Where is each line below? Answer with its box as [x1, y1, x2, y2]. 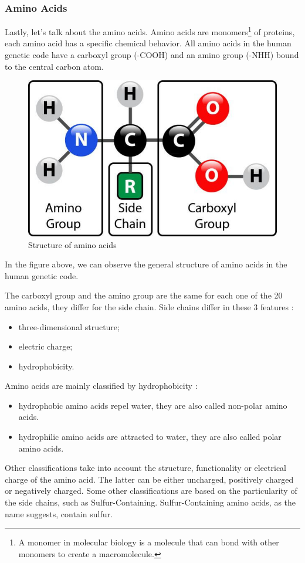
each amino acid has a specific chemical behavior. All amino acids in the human [5, 37, 292, 49]
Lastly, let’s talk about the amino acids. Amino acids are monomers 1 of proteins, [5, 24, 295, 38]
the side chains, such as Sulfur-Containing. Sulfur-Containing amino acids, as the [5, 496, 296, 508]
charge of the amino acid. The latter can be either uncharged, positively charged [5, 473, 294, 485]
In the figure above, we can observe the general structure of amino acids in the [5, 258, 287, 270]
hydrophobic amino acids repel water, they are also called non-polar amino [18, 399, 287, 411]
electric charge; [18, 340, 73, 352]
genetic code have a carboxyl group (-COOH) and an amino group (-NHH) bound [5, 49, 299, 61]
